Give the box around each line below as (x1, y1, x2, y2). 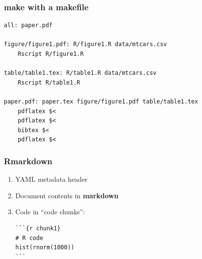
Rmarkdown (4, 155, 53, 167)
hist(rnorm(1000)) (15, 244, 75, 251)
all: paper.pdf (4, 22, 53, 29)
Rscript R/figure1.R (17, 51, 84, 57)
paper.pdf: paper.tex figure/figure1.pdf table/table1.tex (4, 98, 198, 105)
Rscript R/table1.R (17, 79, 80, 86)
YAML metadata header (15, 174, 88, 184)
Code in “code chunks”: (15, 207, 85, 217)
